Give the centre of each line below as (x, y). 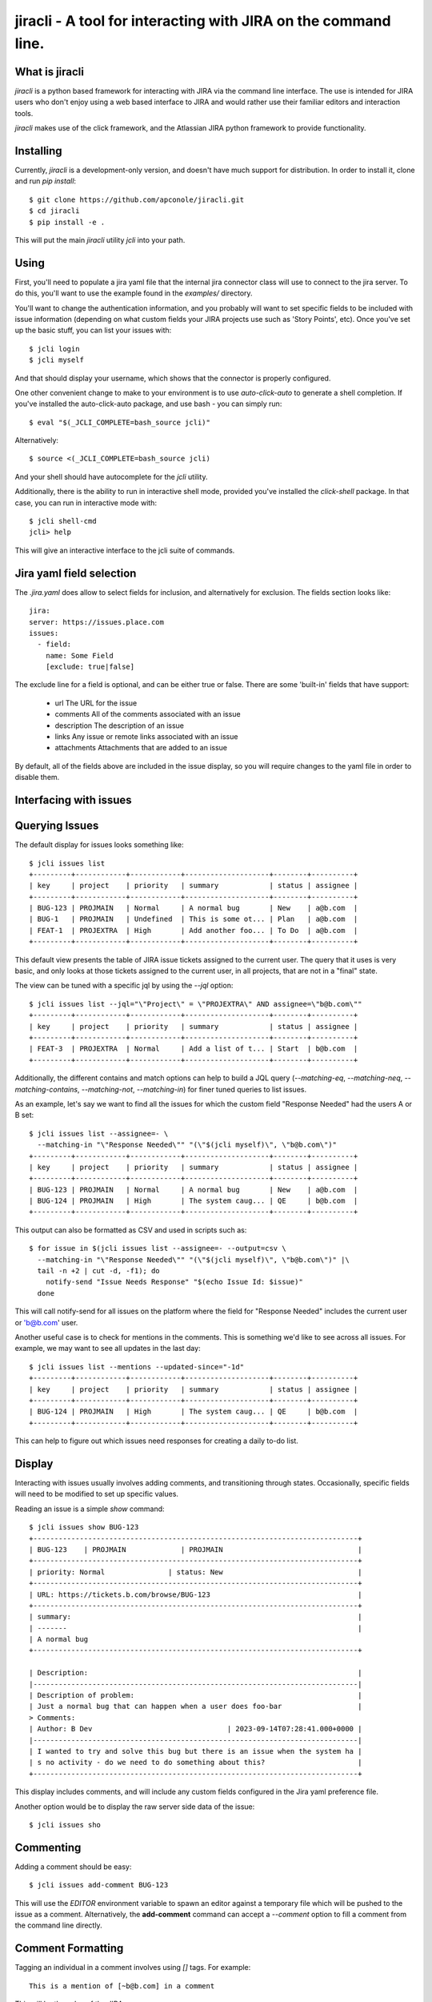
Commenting (48, 1847)
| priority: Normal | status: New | (196, 1572)
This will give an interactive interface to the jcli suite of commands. (125, 550)
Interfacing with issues (73, 800)
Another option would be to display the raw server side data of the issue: (135, 1807)
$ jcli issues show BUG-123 (84, 1527)
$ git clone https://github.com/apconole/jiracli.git (136, 199)
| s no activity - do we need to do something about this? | (196, 1763)
